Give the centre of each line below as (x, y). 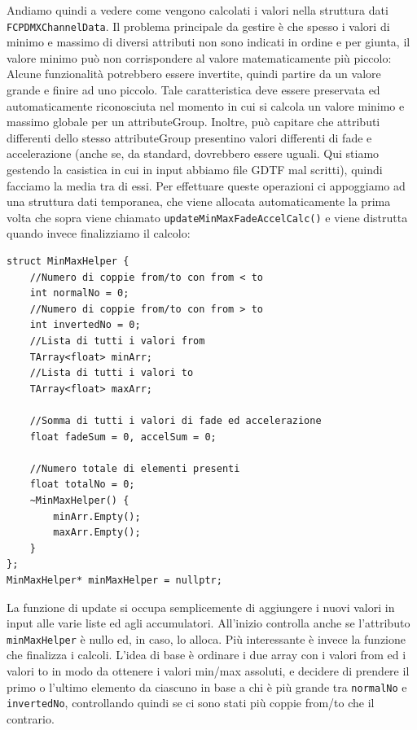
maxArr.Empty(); (97, 533)
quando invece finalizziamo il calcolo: (99, 233)
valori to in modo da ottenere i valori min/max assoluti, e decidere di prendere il (208, 670)
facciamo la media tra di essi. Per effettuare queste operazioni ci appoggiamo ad (206, 185)
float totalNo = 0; (82, 485)
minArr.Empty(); (97, 516)
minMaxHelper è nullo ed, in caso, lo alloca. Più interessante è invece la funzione (206, 638)
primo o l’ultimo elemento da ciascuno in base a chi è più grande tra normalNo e (207, 686)
